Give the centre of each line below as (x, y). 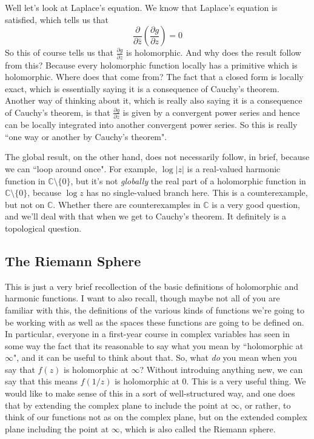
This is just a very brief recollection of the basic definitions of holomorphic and (152, 286)
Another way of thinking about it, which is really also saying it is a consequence (154, 100)
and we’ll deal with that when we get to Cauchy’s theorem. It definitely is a (146, 216)
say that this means (41, 381)
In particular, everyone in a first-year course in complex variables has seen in (148, 334)
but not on (25, 204)
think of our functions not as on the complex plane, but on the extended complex (156, 417)
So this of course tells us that (59, 52)
